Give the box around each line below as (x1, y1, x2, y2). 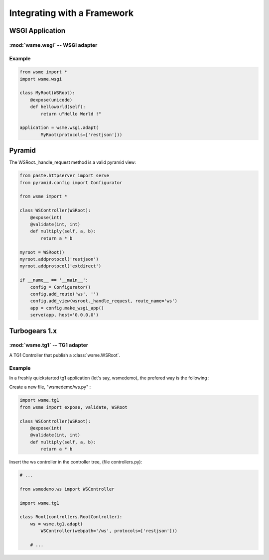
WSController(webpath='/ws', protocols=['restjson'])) (40, 528, 178, 534)
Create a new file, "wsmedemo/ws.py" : (9, 384, 91, 390)
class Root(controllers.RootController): (19, 514, 123, 520)
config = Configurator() (30, 284, 91, 290)
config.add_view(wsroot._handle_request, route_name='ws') (30, 298, 178, 304)
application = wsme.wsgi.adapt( (19, 125, 99, 130)
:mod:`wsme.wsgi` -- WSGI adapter (9, 41, 98, 48)
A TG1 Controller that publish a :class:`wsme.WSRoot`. (9, 352, 121, 358)
